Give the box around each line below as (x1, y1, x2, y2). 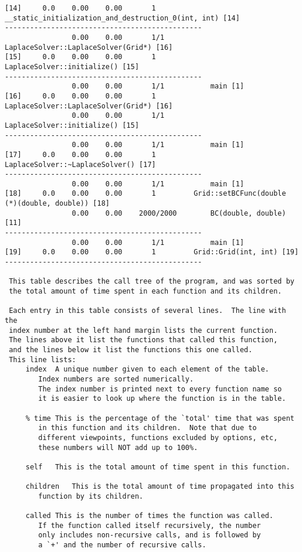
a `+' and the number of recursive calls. (38, 541, 206, 550)
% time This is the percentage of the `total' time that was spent (25, 414, 294, 422)
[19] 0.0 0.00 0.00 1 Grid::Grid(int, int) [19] (5, 248, 299, 257)
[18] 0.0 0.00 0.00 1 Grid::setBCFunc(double (5, 189, 286, 198)
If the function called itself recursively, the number (38, 521, 261, 530)
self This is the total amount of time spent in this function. (25, 462, 290, 471)
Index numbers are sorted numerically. (38, 374, 194, 383)
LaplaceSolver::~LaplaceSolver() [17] (5, 160, 156, 169)
